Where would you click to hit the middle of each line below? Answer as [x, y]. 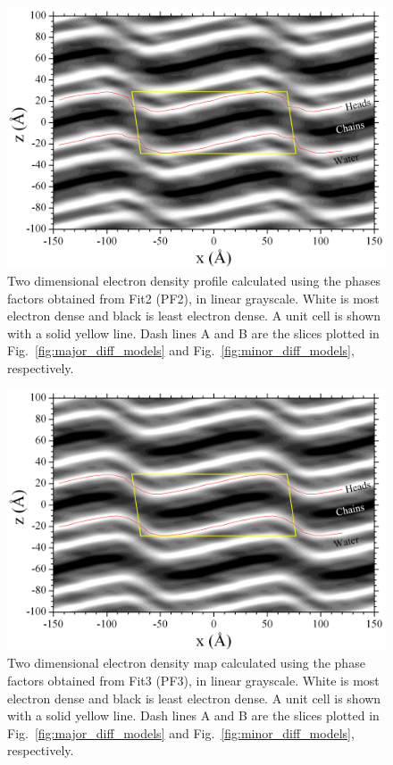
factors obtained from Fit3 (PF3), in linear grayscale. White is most [193, 680]
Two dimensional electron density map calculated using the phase [186, 663]
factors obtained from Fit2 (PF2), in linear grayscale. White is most [193, 298]
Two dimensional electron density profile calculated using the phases [194, 280]
